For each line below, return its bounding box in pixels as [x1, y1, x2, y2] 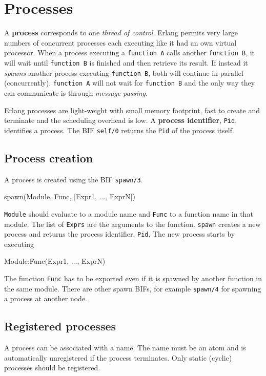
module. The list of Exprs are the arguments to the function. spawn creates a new [4, 218, 261, 229]
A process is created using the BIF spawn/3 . [4, 174, 143, 184]
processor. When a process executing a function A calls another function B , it [4, 47, 255, 58]
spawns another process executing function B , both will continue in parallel [4, 67, 243, 78]
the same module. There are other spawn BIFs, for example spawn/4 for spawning [4, 283, 261, 294]
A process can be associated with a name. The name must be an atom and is [4, 342, 246, 353]
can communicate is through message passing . [4, 87, 148, 98]
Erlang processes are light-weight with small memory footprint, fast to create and [4, 105, 260, 115]
